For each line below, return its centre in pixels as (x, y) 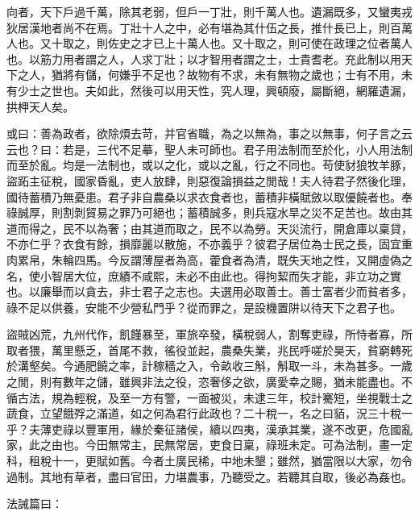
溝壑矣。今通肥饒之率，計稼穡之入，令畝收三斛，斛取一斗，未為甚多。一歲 (215, 366)
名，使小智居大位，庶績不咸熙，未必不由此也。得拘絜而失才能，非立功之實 (204, 275)
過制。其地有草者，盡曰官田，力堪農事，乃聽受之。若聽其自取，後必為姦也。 (209, 476)
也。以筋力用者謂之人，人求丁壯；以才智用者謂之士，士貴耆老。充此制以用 (204, 58)
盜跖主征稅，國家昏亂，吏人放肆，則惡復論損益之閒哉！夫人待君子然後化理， (209, 180)
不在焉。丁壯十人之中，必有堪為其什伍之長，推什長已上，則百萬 (243, 27)
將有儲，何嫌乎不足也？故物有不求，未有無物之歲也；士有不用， (232, 75)
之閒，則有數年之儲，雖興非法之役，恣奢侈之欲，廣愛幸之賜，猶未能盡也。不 (209, 382)
